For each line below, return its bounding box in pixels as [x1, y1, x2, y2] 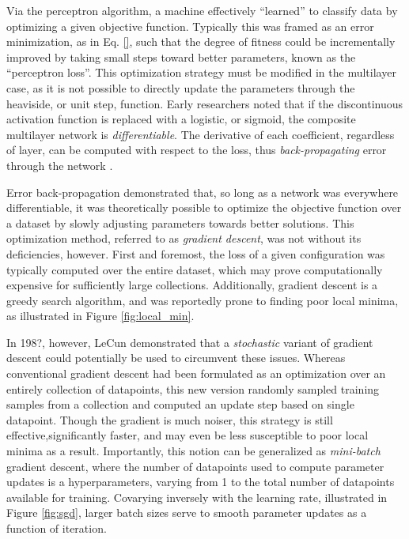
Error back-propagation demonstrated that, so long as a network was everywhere [6, 183, 399, 200]
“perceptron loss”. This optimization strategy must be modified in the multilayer [6, 64, 396, 81]
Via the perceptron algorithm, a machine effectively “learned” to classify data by [6, 2, 398, 18]
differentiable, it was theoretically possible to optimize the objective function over [6, 199, 402, 216]
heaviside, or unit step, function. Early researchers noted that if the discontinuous [6, 95, 403, 111]
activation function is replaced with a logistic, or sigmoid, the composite [6, 111, 356, 127]
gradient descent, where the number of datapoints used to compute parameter [6, 458, 384, 474]
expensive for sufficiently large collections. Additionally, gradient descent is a [6, 277, 378, 293]
